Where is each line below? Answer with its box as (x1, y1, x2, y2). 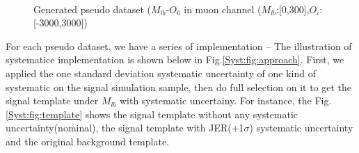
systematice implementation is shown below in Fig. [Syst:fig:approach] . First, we (6, 52, 344, 67)
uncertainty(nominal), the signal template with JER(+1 (6, 120, 244, 135)
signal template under (6, 93, 99, 108)
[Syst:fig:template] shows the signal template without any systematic (6, 106, 298, 121)
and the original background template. (6, 134, 170, 148)
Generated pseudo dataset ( (33, 1, 152, 16)
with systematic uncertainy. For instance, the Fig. (119, 93, 332, 108)
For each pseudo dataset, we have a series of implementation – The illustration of (6, 38, 352, 53)
